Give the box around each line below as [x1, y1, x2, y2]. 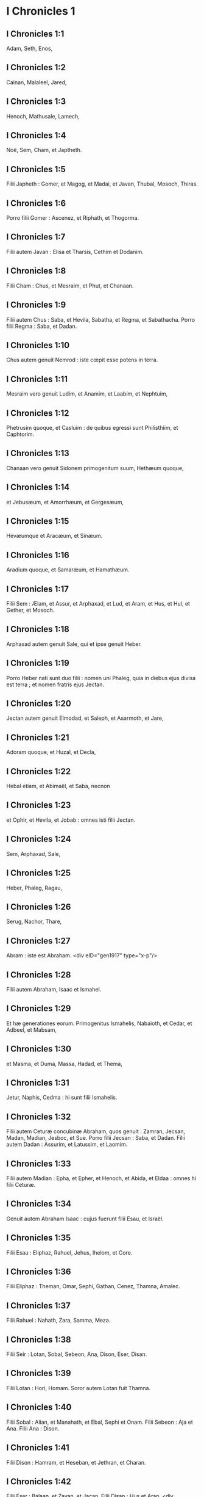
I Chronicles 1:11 [6, 374, 68, 384]
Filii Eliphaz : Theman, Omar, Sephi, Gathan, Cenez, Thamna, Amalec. [6, 1283, 181, 1290]
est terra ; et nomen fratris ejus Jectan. [6, 681, 105, 688]
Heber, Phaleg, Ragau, [6, 884, 63, 891]
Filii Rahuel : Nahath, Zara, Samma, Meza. [6, 1317, 111, 1324]
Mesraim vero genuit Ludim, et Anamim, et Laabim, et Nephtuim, [6, 390, 168, 397]
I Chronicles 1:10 [6, 340, 70, 350]
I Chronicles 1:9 [6, 300, 66, 310]
